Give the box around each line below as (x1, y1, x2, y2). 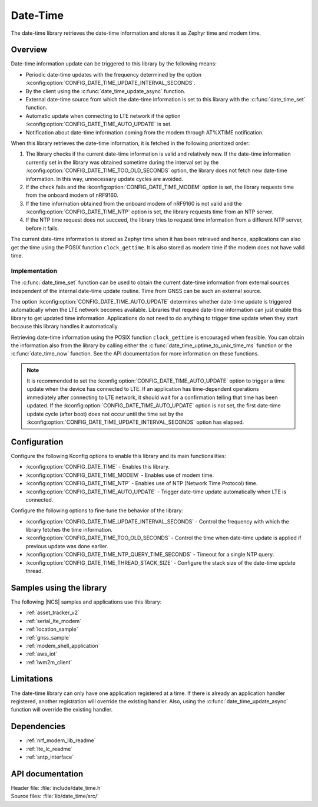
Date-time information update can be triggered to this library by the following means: (11, 60, 217, 67)
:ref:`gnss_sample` (25, 634, 71, 641)
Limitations (11, 674, 53, 684)
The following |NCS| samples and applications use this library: (11, 598, 162, 605)
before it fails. (25, 225, 59, 232)
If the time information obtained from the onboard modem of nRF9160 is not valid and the (25, 200, 242, 207)
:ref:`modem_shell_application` (25, 642, 100, 649)
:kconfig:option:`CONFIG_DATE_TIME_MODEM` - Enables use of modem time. (25, 472, 214, 479)
